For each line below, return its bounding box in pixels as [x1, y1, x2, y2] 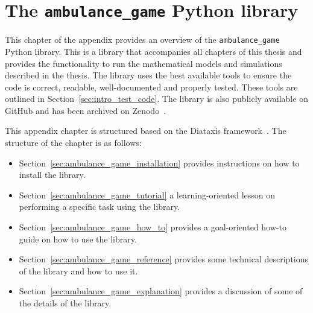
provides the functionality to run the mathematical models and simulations [5, 57, 282, 69]
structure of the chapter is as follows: [5, 136, 142, 149]
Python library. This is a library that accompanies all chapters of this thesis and [5, 45, 302, 57]
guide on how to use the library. [19, 232, 137, 245]
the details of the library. [19, 297, 112, 309]
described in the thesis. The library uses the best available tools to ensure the [5, 69, 292, 81]
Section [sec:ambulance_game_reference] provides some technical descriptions [19, 253, 309, 265]
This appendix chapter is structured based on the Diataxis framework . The [5, 124, 286, 137]
